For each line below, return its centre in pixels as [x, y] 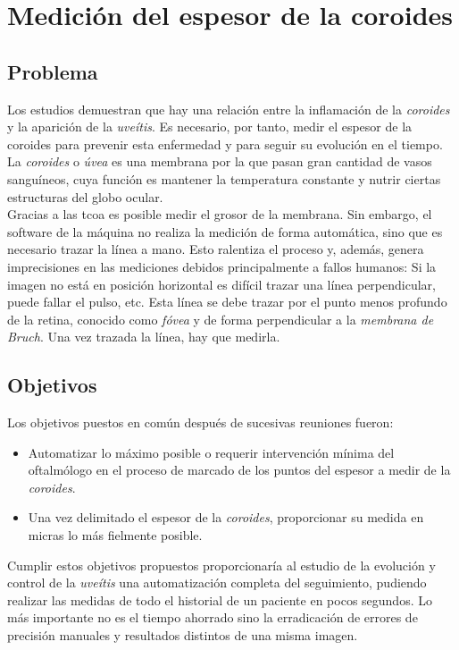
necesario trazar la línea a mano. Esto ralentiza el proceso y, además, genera [216, 249]
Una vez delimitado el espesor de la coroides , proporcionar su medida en [226, 517]
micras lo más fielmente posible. [115, 535]
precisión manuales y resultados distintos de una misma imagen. [183, 635]
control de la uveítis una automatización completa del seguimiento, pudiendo [217, 582]
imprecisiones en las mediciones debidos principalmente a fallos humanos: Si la [222, 266]
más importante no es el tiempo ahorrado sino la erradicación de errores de [213, 617]
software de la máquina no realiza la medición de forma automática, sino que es [225, 231]
